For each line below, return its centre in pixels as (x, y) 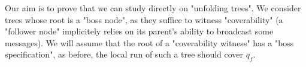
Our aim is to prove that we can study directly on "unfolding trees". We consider (153, 8)
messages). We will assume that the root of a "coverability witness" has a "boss (149, 42)
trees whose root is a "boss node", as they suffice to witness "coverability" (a (144, 19)
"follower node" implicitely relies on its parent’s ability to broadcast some (139, 31)
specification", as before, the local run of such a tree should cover (124, 54)
